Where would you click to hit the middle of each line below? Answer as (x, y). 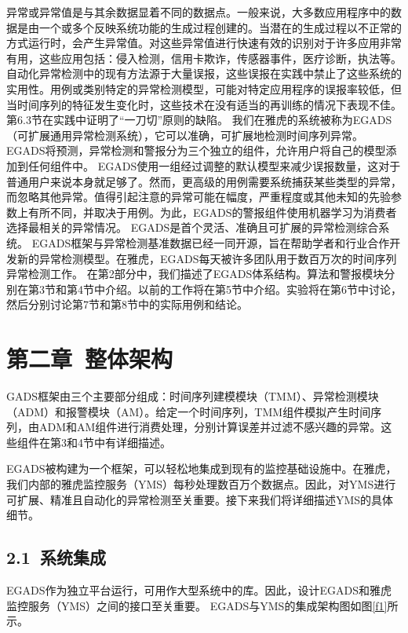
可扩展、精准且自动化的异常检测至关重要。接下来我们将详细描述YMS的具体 (200, 499)
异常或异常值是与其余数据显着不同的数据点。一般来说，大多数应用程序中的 (199, 12)
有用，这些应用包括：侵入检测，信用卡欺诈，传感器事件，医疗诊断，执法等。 (204, 58)
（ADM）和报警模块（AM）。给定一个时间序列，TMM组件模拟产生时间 (189, 411)
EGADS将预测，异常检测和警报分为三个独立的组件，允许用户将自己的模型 (196, 150)
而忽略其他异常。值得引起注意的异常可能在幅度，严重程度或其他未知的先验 (199, 197)
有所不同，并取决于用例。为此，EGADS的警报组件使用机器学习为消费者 (212, 212)
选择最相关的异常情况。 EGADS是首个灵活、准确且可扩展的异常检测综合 (193, 227)
